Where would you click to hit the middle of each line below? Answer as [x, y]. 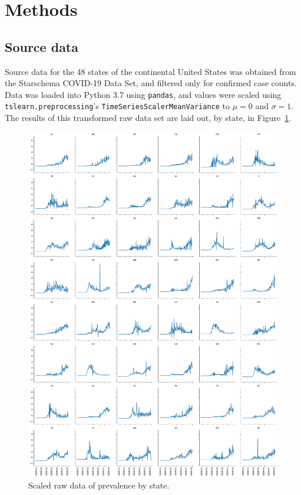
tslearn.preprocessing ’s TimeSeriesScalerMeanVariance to [117, 106]
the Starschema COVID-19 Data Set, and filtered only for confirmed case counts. [151, 83]
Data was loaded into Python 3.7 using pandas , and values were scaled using [143, 94]
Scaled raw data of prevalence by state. [99, 485]
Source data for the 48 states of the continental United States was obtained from [150, 71]
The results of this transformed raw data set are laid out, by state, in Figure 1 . [148, 118]
